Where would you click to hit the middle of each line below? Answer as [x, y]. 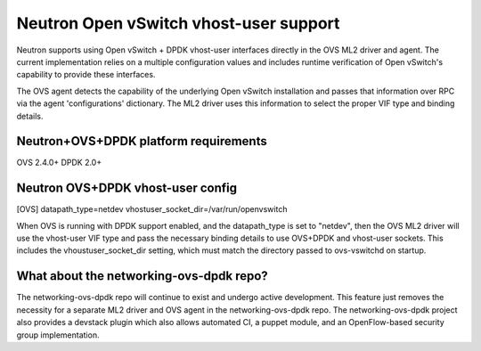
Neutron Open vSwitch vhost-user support [178, 23]
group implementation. [58, 335]
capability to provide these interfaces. [86, 75]
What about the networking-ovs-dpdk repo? [143, 276]
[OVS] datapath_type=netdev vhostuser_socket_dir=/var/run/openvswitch [152, 209]
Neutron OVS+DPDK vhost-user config [127, 188]
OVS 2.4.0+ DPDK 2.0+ [59, 163]
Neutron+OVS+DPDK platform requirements [142, 141]
